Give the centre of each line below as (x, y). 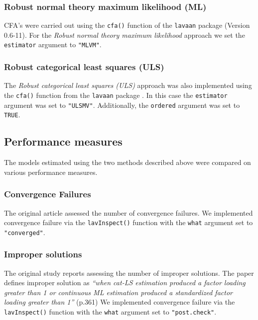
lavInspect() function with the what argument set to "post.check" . (110, 312)
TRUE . (12, 115)
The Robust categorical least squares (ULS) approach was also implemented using (128, 85)
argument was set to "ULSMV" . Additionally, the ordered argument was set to (122, 105)
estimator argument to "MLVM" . (53, 44)
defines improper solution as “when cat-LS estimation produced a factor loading (125, 282)
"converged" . (25, 232)
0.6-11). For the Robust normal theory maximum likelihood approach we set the (125, 35)
